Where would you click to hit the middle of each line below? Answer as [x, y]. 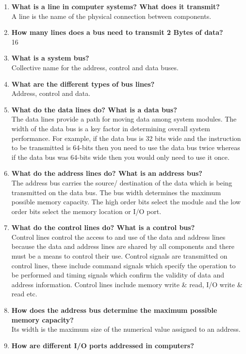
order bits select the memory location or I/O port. [86, 211]
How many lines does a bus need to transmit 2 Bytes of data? [117, 32]
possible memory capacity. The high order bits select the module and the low [126, 202]
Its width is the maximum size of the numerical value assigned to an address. [126, 329]
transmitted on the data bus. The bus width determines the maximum [116, 192]
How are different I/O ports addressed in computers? [103, 345]
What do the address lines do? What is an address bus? [107, 173]
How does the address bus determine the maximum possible [114, 310]
